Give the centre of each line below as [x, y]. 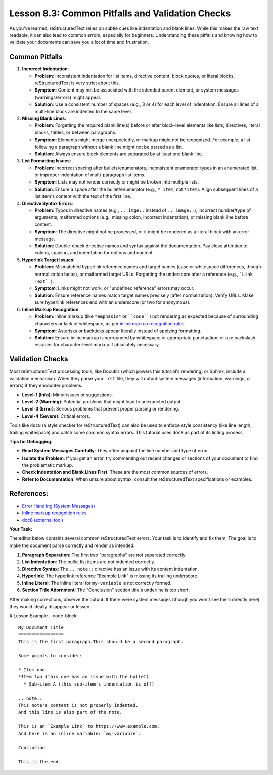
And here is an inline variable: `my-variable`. [80, 734]
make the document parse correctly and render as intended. [72, 545]
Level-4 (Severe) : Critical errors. [56, 416]
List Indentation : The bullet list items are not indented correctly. [88, 562]
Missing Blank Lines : [44, 118]
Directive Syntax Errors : [48, 203]
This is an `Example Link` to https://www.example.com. [89, 726]
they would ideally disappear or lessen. [50, 606]
